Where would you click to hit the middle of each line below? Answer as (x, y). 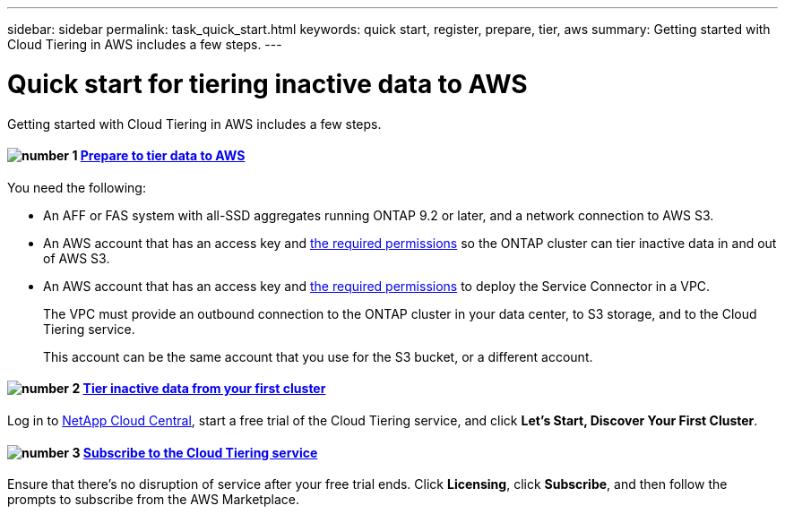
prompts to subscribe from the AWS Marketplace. (153, 500)
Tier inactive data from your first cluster (204, 389)
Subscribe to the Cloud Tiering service (200, 452)
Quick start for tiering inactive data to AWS (267, 84)
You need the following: (77, 187)
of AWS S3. (77, 258)
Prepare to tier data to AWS (163, 156)
